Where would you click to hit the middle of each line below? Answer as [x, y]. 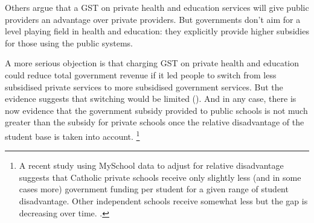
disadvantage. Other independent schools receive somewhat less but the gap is [163, 200]
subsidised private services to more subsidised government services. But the [144, 86]
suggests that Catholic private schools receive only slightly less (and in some [160, 177]
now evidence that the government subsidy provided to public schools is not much [156, 110]
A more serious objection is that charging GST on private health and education [152, 63]
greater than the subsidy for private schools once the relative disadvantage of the [155, 122]
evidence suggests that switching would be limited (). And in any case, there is [151, 99]
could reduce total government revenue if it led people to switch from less [141, 74]
